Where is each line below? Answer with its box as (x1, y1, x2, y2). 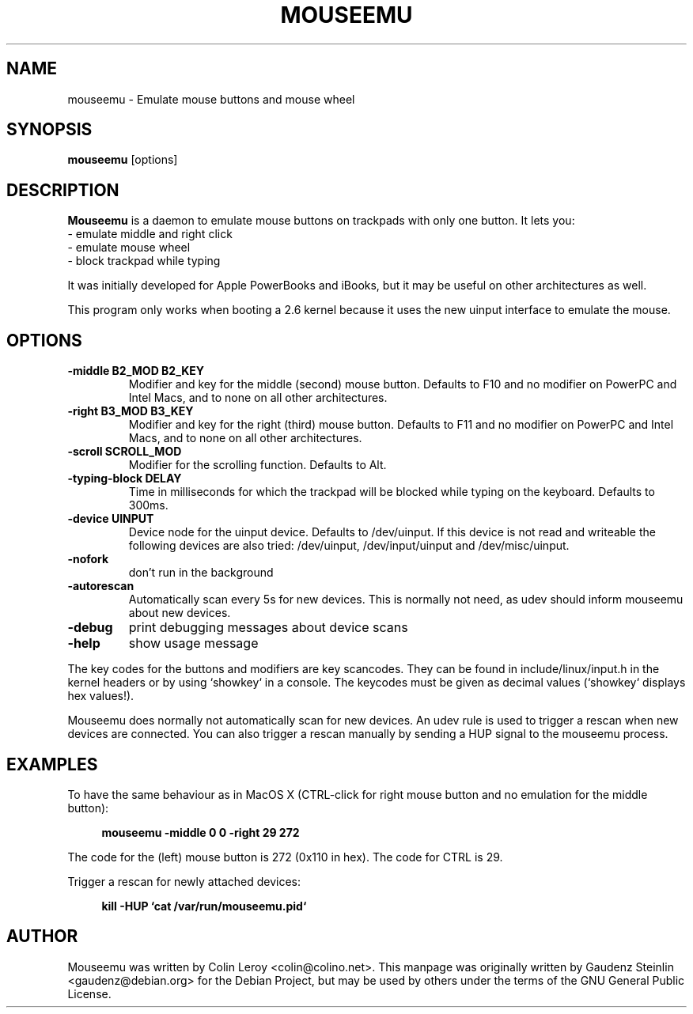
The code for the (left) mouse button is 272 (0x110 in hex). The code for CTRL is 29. (67, 849, 503, 864)
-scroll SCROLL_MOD (67, 445, 182, 459)
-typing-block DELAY (67, 471, 182, 486)
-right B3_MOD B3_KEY (67, 404, 194, 418)
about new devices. (128, 606, 231, 620)
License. (67, 986, 112, 1001)
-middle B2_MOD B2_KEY (67, 364, 205, 378)
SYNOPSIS (6, 119, 93, 140)
